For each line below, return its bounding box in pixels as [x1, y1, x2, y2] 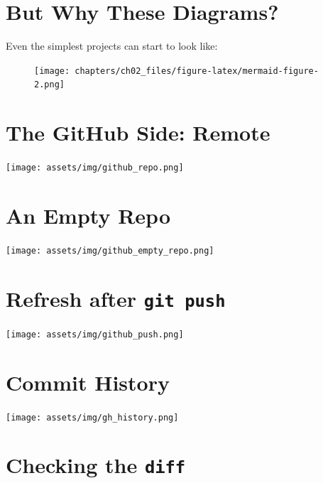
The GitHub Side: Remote [6, 118, 270, 147]
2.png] [34, 80, 65, 90]
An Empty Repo [6, 201, 170, 229]
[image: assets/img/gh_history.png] [6, 412, 179, 423]
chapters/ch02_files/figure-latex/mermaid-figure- [75, 65, 319, 76]
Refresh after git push [6, 283, 226, 313]
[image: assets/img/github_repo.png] [6, 163, 184, 173]
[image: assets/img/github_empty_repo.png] [6, 245, 214, 256]
